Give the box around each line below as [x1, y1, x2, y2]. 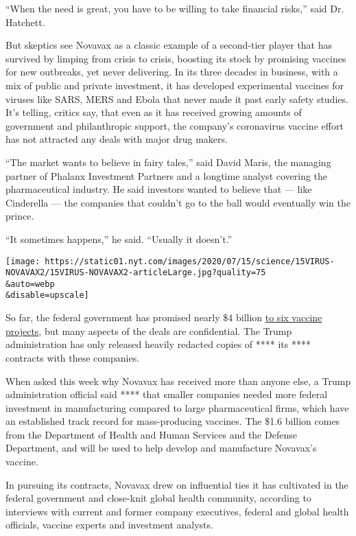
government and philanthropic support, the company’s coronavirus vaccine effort [5, 118, 344, 132]
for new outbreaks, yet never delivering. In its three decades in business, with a [5, 65, 338, 79]
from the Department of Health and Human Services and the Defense [5, 427, 297, 441]
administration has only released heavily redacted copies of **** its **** [5, 337, 311, 351]
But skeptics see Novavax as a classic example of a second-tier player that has [5, 38, 332, 52]
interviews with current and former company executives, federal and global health [5, 504, 349, 518]
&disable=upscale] [5, 290, 89, 301]
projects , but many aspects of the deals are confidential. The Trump [5, 323, 292, 338]
